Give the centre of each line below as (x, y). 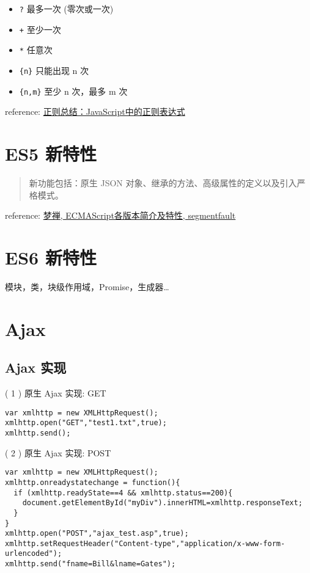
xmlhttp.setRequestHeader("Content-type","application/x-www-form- (145, 543)
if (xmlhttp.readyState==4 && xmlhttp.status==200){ (123, 493)
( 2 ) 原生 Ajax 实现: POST (58, 452)
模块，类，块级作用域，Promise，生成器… (87, 286)
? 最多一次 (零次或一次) (66, 9)
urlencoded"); (34, 554)
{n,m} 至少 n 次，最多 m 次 (73, 91)
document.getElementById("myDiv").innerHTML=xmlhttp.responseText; (162, 503)
